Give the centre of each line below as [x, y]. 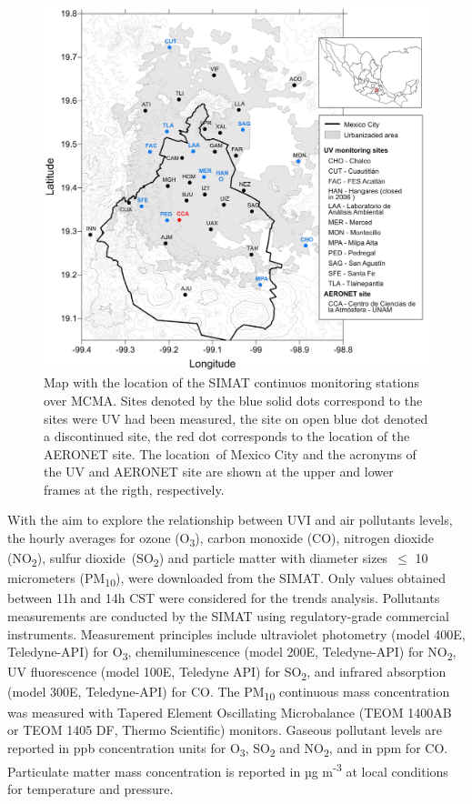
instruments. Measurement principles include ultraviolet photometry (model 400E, [236, 633]
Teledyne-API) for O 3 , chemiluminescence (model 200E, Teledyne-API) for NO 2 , [232, 653]
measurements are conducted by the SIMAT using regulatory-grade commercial [228, 616]
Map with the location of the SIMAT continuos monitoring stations [231, 382]
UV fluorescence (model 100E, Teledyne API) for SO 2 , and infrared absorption [227, 673]
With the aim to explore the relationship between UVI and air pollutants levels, [230, 520]
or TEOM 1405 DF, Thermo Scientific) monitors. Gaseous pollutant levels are [225, 730]
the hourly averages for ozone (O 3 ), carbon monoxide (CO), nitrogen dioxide [221, 539]
